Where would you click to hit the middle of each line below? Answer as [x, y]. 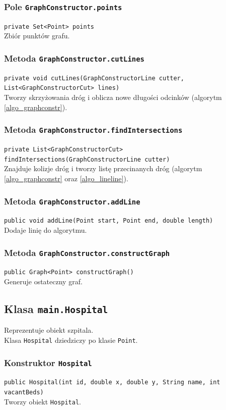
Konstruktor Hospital [48, 362]
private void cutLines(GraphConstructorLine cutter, [94, 78]
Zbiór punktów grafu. [37, 36]
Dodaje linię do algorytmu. [46, 230]
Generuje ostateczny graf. [43, 281]
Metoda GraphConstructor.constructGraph [87, 252]
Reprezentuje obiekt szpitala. [49, 330]
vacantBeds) [24, 393]
